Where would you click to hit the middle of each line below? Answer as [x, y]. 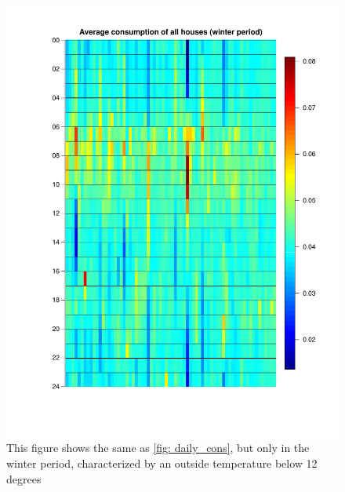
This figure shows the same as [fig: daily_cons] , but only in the [158, 448]
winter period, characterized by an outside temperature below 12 [162, 463]
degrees [24, 478]
